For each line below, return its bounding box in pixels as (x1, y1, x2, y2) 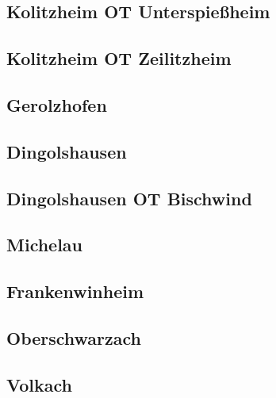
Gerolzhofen (6, 92, 107, 117)
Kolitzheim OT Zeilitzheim (6, 46, 232, 71)
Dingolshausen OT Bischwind (6, 186, 252, 210)
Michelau (6, 232, 83, 257)
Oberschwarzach (6, 325, 142, 350)
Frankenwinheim (6, 279, 144, 304)
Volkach (6, 372, 72, 396)
